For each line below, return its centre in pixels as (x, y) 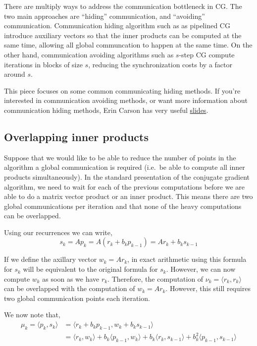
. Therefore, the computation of (155, 278)
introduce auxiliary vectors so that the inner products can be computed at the (123, 35)
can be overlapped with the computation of (70, 288)
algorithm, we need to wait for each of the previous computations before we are (125, 186)
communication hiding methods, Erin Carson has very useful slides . (106, 110)
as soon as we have (71, 278)
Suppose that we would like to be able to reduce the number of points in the (120, 157)
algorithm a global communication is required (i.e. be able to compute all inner (125, 167)
